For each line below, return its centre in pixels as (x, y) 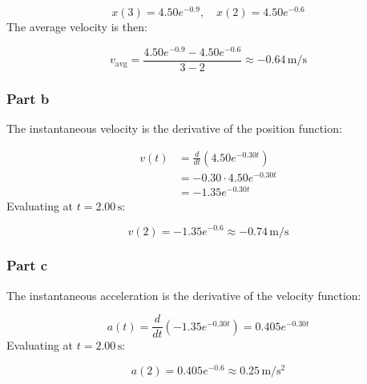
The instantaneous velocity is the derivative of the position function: (174, 128)
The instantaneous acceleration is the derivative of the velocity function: (184, 295)
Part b (28, 98)
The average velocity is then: (77, 27)
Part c (27, 265)
